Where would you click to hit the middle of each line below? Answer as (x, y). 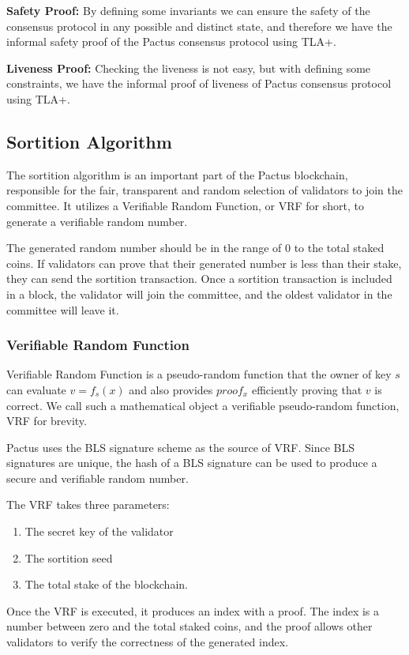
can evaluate (36, 389)
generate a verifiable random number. (97, 221)
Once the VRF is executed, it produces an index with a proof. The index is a (193, 610)
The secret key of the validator (99, 531)
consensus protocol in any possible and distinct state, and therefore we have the (199, 26)
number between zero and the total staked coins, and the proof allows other (189, 626)
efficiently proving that (307, 389)
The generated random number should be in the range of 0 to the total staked (195, 248)
